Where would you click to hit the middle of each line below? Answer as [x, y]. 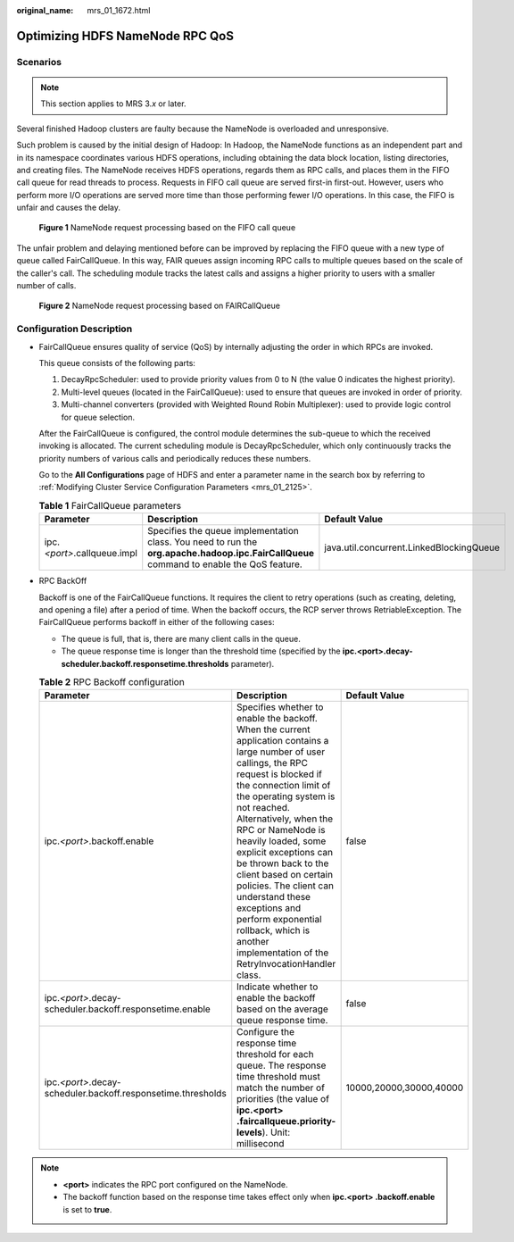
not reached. [263, 808]
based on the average [283, 1009]
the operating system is [286, 796]
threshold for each [275, 1054]
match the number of [281, 1088]
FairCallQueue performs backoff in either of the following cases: [157, 622]
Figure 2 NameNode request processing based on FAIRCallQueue [160, 306]
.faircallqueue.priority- [286, 1121]
